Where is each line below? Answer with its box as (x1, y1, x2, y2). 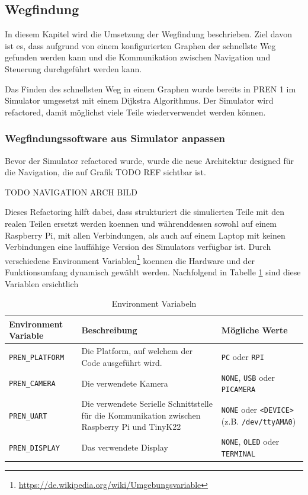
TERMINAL (221, 449, 256, 458)
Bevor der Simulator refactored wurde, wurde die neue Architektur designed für (5, 154, 294, 166)
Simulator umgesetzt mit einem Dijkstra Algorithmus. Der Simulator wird (5, 94, 274, 107)
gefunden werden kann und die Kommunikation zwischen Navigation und (5, 51, 271, 63)
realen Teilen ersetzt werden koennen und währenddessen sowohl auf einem (5, 217, 277, 229)
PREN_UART (9, 412, 47, 420)
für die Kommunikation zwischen (81, 409, 201, 421)
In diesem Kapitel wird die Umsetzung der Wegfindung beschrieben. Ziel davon (5, 28, 292, 40)
